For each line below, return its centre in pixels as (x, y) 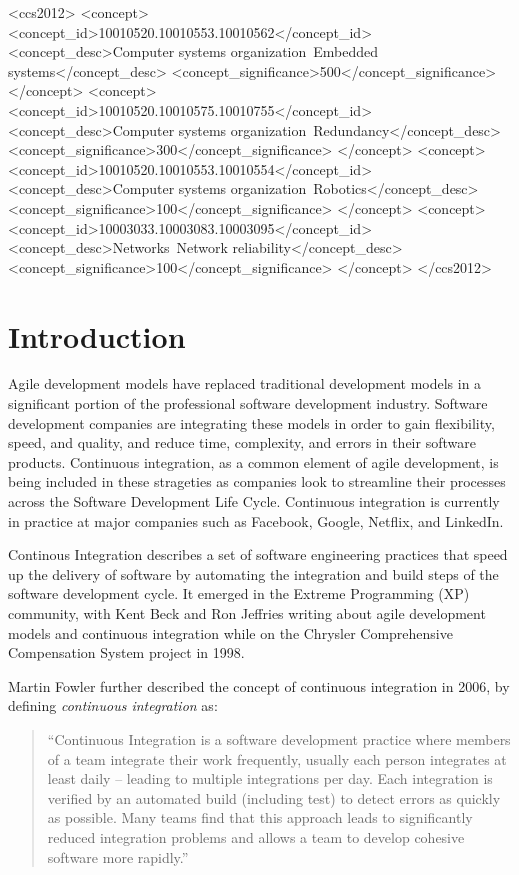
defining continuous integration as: (113, 705)
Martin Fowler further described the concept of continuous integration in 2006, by (259, 685)
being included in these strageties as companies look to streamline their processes (257, 481)
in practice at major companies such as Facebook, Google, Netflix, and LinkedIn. (256, 520)
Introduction (97, 335)
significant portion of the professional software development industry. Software (248, 403)
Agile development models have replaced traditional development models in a (245, 383)
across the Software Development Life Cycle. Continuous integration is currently (254, 501)
